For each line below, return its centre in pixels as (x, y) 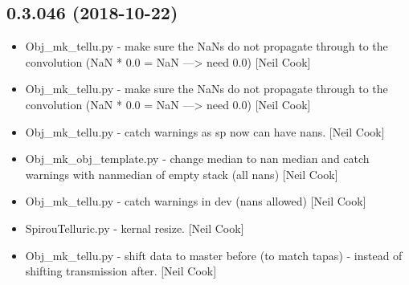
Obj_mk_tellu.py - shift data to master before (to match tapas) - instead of (214, 255)
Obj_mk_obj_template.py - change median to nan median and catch (197, 159)
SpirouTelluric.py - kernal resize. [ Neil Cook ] (135, 228)
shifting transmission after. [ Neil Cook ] (121, 271)
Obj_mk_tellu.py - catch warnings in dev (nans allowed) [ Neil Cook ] (196, 201)
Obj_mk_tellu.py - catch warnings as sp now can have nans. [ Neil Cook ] (205, 131)
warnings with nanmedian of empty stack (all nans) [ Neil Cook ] (182, 174)
